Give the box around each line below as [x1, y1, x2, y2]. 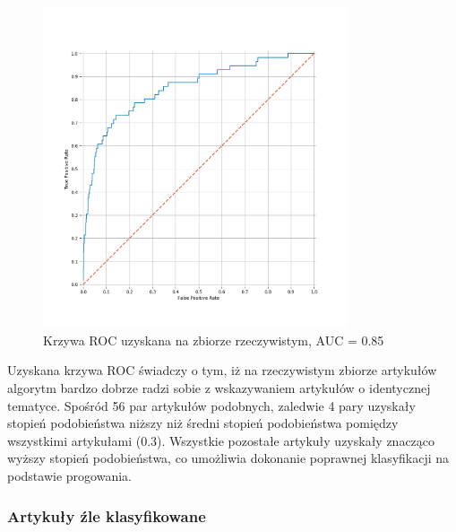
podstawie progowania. [7, 467, 132, 485]
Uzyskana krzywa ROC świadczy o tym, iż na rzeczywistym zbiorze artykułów [7, 361, 437, 379]
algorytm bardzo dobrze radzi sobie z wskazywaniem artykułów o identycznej [7, 379, 431, 397]
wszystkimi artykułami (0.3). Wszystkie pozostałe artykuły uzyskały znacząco [7, 431, 435, 449]
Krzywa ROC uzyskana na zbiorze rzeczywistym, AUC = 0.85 [43, 330, 384, 349]
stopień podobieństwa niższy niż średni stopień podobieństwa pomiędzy [7, 414, 399, 432]
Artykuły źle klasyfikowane [7, 504, 206, 527]
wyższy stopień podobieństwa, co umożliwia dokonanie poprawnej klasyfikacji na [7, 449, 450, 467]
